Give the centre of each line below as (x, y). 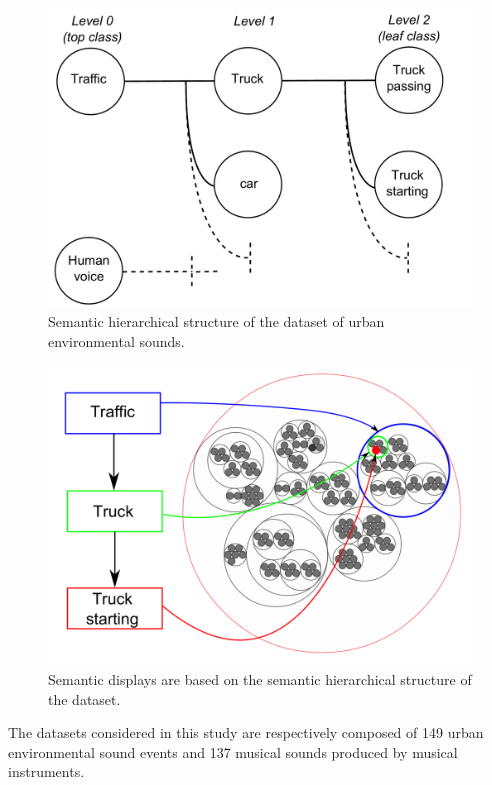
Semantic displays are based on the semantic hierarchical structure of (260, 678)
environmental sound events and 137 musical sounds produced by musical (233, 751)
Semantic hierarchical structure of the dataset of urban (216, 321)
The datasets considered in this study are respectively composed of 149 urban (246, 732)
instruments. (46, 771)
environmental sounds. (116, 340)
